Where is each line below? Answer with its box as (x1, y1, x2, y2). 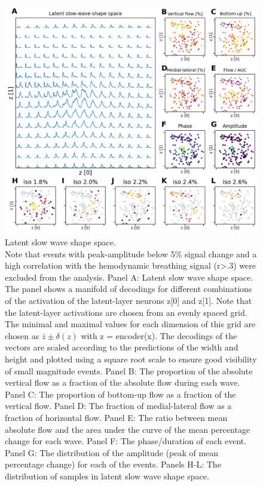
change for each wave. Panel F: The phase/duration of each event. (5, 435, 247, 447)
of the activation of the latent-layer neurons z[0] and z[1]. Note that (5, 294, 252, 306)
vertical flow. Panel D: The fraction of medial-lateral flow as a (5, 399, 232, 412)
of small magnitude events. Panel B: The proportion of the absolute (5, 364, 253, 377)
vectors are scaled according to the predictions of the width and (5, 341, 238, 353)
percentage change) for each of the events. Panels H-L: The (5, 458, 221, 470)
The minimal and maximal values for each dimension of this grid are (5, 318, 256, 330)
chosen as (5, 329, 39, 342)
